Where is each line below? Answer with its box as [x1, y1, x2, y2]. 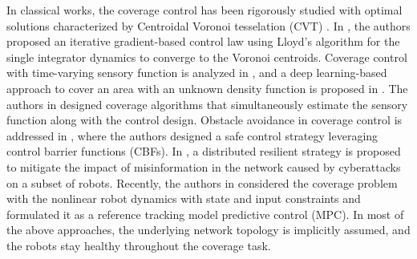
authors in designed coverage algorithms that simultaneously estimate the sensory [6, 95, 408, 112]
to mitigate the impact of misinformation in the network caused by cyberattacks [6, 158, 401, 175]
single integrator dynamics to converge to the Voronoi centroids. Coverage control [6, 48, 407, 65]
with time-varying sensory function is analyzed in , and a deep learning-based [6, 64, 387, 81]
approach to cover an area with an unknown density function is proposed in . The [6, 79, 408, 96]
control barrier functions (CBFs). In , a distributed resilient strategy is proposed [6, 143, 401, 160]
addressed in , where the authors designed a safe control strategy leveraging [6, 127, 379, 144]
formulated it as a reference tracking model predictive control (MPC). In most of [6, 205, 404, 222]
